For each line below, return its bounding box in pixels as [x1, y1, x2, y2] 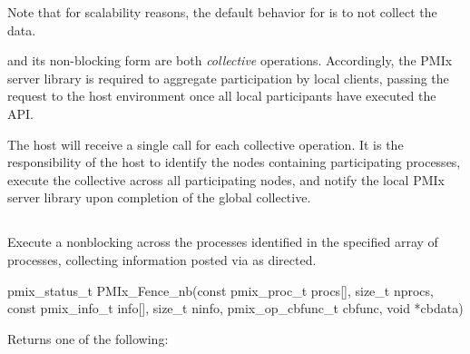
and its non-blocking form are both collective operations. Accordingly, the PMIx [7, 51, 453, 70]
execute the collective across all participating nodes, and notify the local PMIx [7, 170, 445, 189]
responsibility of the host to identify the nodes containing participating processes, [7, 152, 461, 172]
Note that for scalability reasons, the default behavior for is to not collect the [7, 3, 437, 21]
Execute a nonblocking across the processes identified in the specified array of [7, 232, 438, 251]
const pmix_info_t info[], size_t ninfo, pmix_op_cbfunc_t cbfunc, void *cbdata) [7, 299, 464, 318]
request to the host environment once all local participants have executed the [7, 86, 436, 105]
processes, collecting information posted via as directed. [7, 250, 317, 269]
